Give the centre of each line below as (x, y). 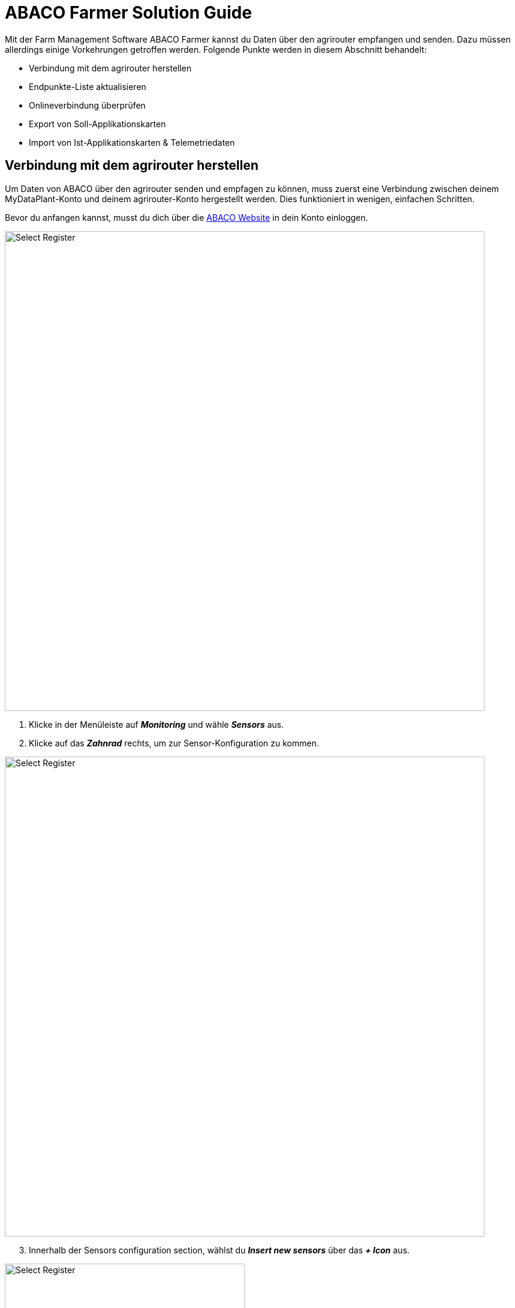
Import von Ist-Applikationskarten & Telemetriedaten (132, 142)
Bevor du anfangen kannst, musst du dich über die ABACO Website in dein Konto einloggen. (186, 217)
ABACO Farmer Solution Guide (129, 13)
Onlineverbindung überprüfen (87, 105)
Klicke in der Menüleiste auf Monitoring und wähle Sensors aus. (156, 724)
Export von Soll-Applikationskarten (97, 124)
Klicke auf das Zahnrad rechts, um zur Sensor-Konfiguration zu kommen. (174, 743)
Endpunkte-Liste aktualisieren (88, 86)
